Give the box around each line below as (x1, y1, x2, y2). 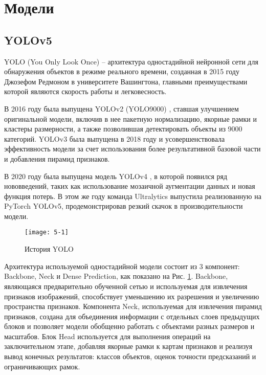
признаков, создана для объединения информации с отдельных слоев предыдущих (4, 311, 260, 321)
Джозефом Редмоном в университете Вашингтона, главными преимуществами (4, 76, 248, 86)
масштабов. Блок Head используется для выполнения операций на (4, 330, 211, 341)
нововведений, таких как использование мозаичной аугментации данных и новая (4, 181, 255, 191)
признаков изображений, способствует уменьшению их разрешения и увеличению (4, 291, 259, 301)
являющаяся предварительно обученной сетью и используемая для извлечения (4, 280, 248, 291)
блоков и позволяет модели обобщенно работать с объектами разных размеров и (4, 321, 255, 332)
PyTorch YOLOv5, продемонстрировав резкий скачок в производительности (4, 201, 243, 211)
